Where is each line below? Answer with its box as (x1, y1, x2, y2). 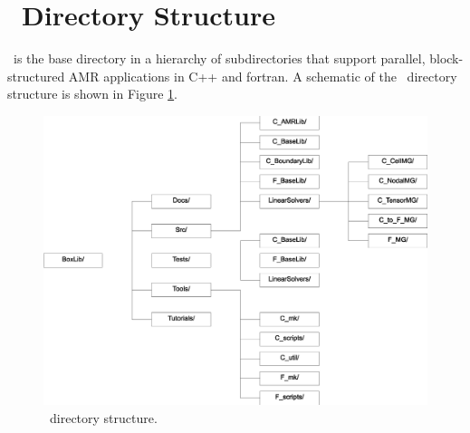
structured (7, 66, 65, 85)
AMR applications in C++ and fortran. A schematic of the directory (68, 66, 457, 85)
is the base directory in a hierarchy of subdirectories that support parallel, (13, 49, 426, 68)
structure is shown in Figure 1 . (7, 84, 178, 103)
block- (429, 49, 464, 68)
